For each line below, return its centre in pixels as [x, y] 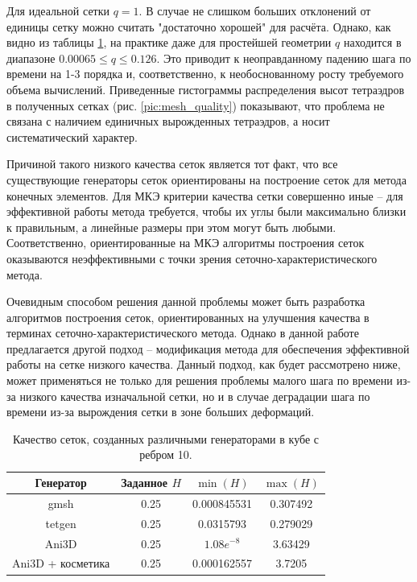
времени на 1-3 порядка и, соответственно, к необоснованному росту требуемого [205, 74]
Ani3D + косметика [61, 563]
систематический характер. [72, 136]
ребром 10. [166, 454]
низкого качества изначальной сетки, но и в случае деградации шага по [195, 396]
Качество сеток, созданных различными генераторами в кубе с [165, 438]
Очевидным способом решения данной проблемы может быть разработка [186, 301]
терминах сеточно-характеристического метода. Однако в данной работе [183, 333]
